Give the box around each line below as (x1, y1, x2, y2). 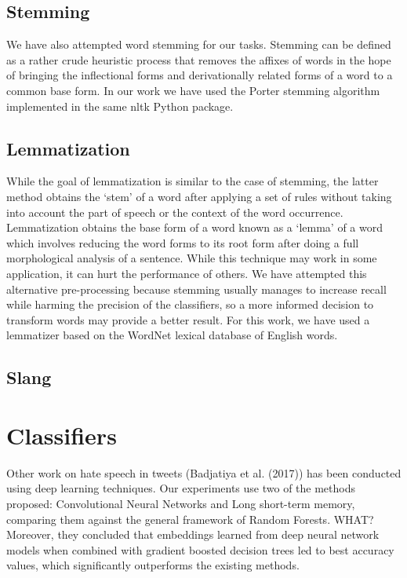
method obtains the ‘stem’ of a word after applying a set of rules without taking (6, 188, 392, 204)
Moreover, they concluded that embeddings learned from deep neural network (6, 526, 380, 543)
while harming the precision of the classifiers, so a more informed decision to (6, 296, 374, 313)
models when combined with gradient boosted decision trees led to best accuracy (6, 541, 394, 558)
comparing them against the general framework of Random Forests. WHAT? (6, 510, 374, 527)
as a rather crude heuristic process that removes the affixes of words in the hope (6, 51, 391, 68)
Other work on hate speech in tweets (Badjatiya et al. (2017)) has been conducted (6, 464, 402, 481)
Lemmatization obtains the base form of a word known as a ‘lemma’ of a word (6, 219, 383, 236)
